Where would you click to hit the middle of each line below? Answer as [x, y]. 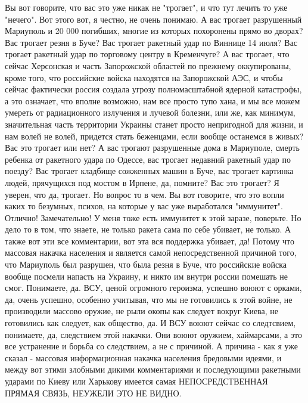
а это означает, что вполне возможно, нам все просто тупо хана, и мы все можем [153, 100]
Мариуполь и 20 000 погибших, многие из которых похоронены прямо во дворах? [154, 31]
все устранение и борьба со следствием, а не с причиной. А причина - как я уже [152, 346]
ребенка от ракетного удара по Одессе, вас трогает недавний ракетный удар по [148, 159]
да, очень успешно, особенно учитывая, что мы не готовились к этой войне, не [149, 299]
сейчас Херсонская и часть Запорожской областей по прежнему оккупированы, [148, 65]
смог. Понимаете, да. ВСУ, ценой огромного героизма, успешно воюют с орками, [153, 288]
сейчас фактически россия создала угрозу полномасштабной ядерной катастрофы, [153, 89]
